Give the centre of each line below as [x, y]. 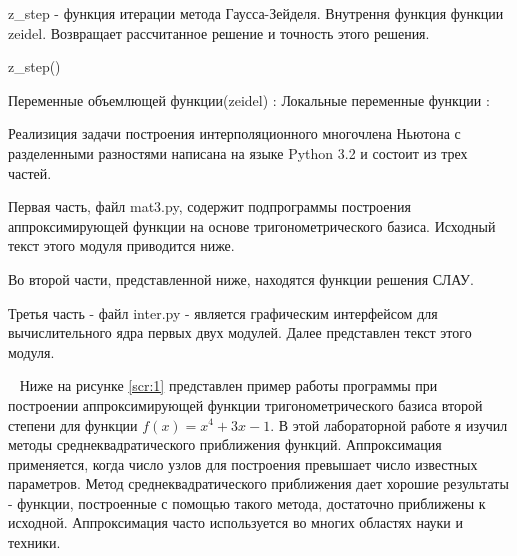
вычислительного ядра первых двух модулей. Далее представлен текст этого [240, 332]
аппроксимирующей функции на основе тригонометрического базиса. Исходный [252, 225]
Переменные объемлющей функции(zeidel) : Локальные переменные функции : [249, 99]
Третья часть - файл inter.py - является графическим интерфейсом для [223, 312]
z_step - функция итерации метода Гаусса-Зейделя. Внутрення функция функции [256, 13]
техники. [34, 542]
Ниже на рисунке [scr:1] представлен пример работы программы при [228, 385]
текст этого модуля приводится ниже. [121, 245]
